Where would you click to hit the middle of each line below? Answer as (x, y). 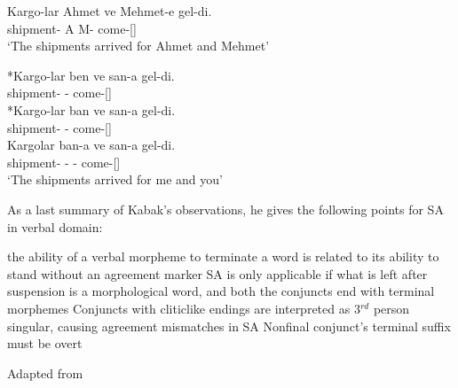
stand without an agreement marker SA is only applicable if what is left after (217, 273)
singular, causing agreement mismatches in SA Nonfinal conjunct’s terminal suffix (229, 326)
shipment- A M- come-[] (72, 28)
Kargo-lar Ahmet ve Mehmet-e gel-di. (110, 11)
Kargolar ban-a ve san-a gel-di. (91, 145)
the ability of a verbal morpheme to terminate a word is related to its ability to (223, 256)
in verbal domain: (55, 226)
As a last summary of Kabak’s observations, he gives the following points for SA (225, 209)
